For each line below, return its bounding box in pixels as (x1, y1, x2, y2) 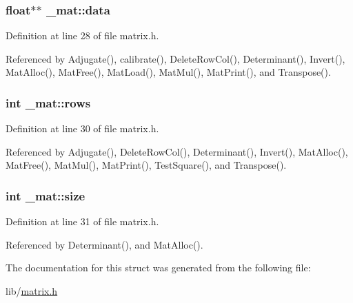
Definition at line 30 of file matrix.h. (6, 121, 159, 136)
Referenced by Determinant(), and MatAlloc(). (6, 237, 203, 251)
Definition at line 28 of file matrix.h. (6, 28, 159, 43)
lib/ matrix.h (6, 284, 58, 297)
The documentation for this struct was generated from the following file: (6, 260, 311, 275)
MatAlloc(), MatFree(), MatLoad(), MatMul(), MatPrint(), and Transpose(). (6, 65, 331, 79)
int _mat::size (6, 187, 85, 204)
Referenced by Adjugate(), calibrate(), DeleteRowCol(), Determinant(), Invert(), (6, 51, 345, 65)
